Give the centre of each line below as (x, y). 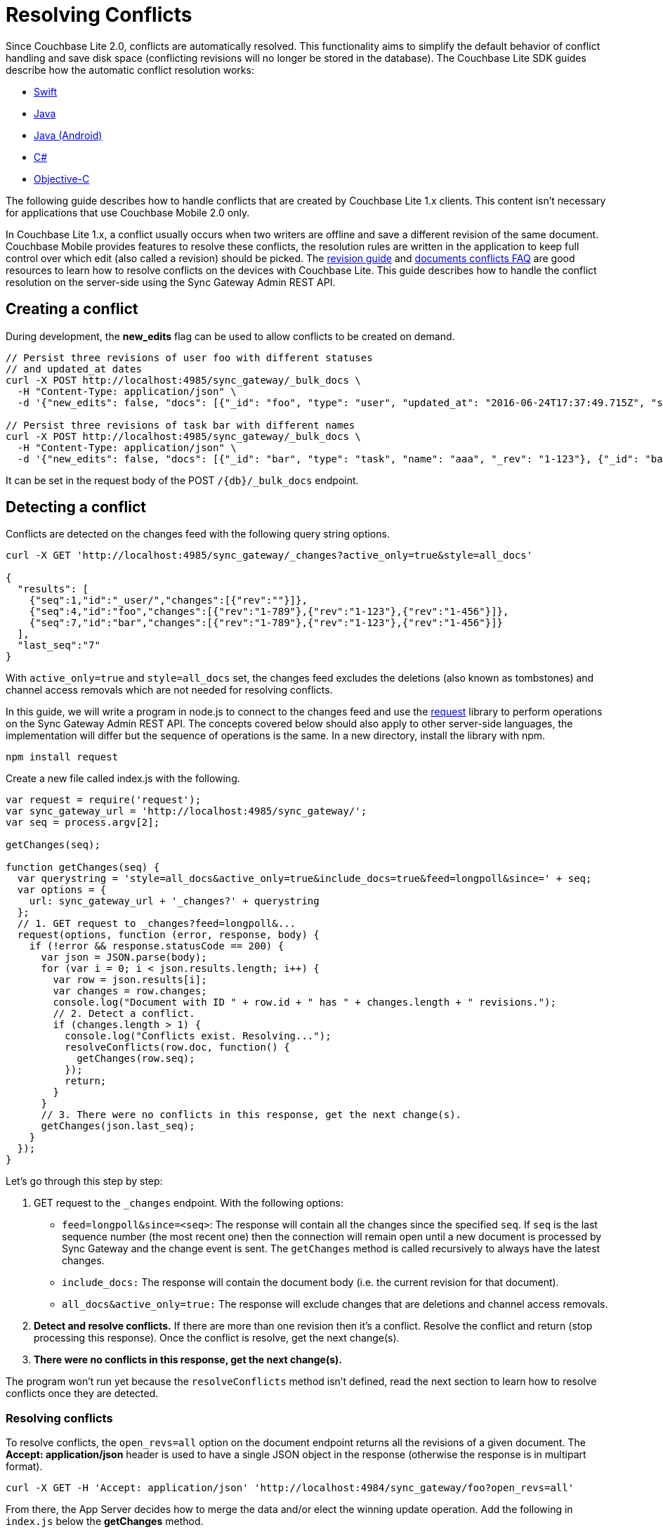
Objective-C (62, 178)
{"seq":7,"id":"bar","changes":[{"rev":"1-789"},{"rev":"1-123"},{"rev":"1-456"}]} (266, 623)
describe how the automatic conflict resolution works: (130, 70)
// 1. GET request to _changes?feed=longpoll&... (157, 924)
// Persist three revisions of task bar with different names (180, 425)
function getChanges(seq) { (83, 868)
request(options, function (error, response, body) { (168, 935)
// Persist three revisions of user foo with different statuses (189, 357)
